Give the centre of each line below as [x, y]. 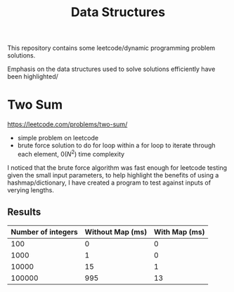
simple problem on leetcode [58, 138]
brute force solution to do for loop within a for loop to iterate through [116, 145]
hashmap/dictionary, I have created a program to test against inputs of [109, 182]
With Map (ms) [179, 232]
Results [24, 212]
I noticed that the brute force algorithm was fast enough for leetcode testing [117, 167]
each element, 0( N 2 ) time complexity [71, 153]
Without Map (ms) [116, 232]
